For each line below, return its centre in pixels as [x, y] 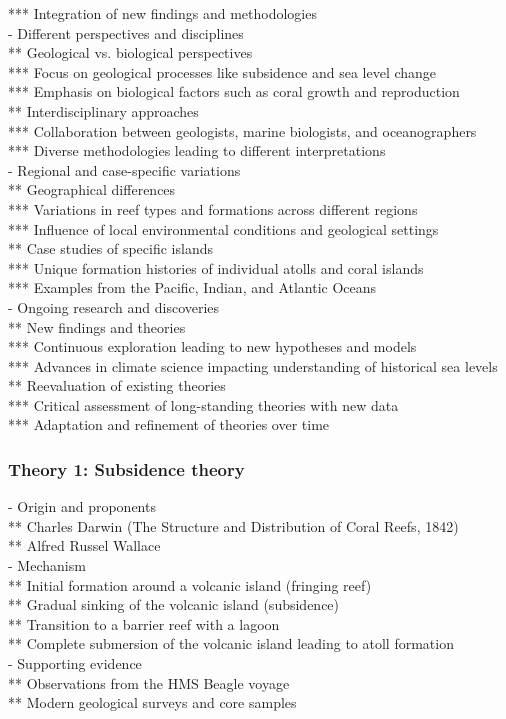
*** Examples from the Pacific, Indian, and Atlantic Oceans [192, 287]
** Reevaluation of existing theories [117, 385]
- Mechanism [47, 565]
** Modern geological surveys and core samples [152, 702]
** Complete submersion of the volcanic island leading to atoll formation [231, 643]
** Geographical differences [92, 189]
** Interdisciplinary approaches [103, 110]
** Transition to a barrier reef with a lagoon [144, 623]
